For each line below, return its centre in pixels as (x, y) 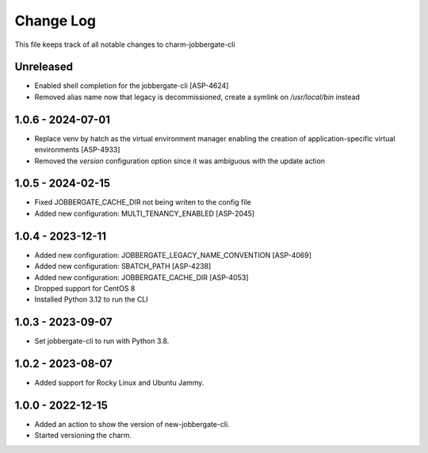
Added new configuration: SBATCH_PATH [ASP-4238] (123, 267)
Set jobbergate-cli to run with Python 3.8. (102, 341)
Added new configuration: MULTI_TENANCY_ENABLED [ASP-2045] (145, 213)
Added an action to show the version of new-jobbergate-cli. (132, 424)
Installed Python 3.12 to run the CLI (91, 299)
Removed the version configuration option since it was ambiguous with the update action (180, 161)
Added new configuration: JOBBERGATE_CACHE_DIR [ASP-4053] (141, 277)
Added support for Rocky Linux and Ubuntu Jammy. (119, 383)
